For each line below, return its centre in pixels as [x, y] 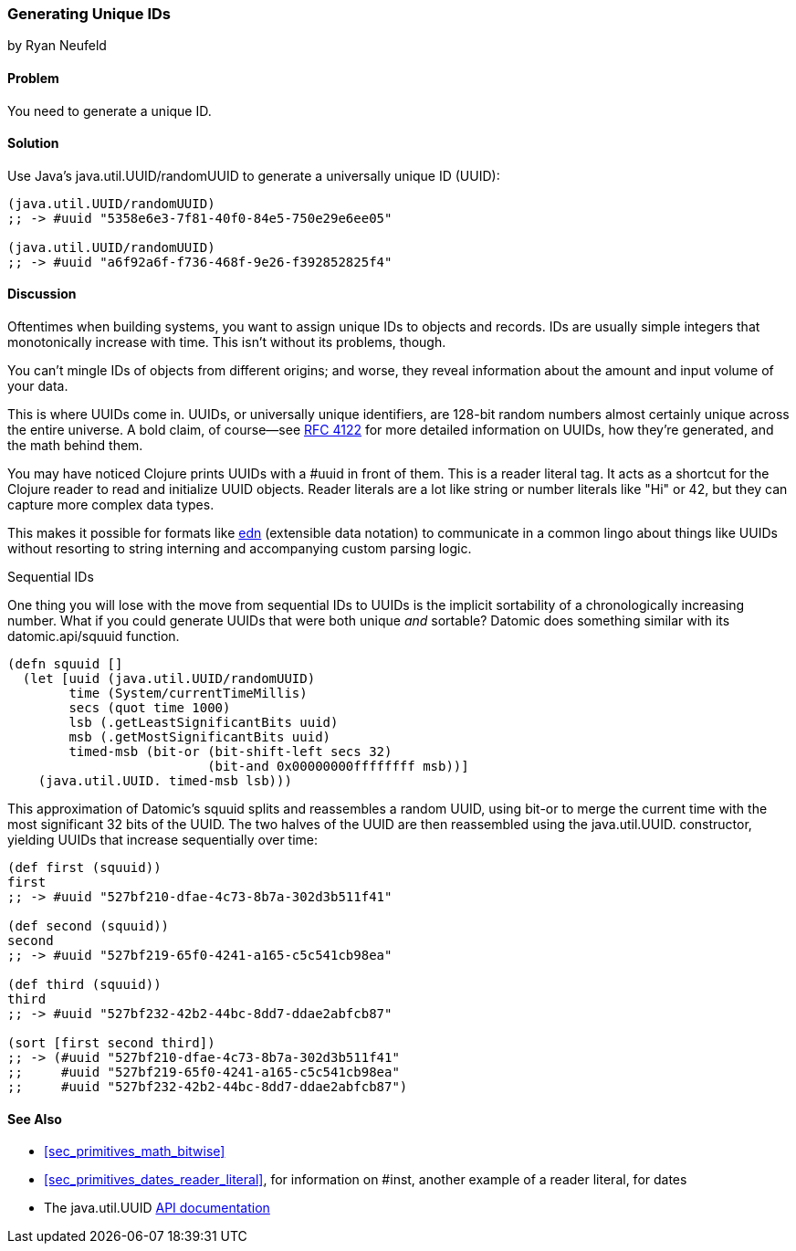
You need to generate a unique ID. [110, 110]
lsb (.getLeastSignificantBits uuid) [204, 723]
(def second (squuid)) [89, 926]
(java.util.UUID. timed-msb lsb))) [165, 781]
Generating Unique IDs [89, 14]
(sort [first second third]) [111, 1043]
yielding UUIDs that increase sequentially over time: [163, 840]
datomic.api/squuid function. [94, 636]
